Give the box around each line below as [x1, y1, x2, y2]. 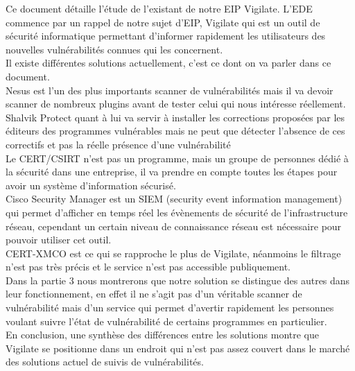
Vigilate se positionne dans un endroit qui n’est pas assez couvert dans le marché [6, 340, 350, 355]
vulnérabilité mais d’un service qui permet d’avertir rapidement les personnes [6, 300, 334, 315]
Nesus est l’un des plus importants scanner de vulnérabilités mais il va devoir [6, 83, 334, 97]
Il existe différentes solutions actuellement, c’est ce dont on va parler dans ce [6, 55, 331, 70]
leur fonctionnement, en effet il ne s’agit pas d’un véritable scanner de [6, 286, 302, 301]
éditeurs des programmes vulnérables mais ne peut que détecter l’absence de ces [6, 123, 345, 138]
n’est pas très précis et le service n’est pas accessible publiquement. [6, 259, 291, 274]
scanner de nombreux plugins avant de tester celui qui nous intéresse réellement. [6, 96, 346, 111]
